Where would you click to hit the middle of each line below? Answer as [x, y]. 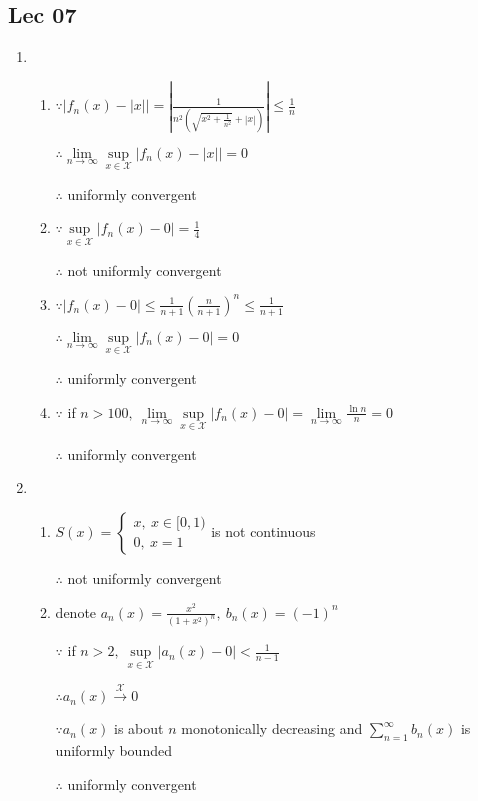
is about [139, 728]
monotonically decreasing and [272, 728]
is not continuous [263, 530]
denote [76, 611]
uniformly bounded [113, 750]
